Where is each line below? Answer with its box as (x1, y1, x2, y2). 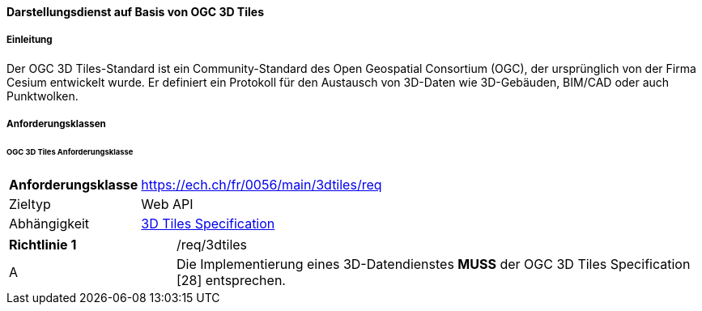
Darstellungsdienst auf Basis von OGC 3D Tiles (6, 5, 264, 19)
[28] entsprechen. (176, 271, 286, 288)
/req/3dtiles (176, 236, 248, 253)
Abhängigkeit (9, 215, 90, 232)
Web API (141, 195, 194, 212)
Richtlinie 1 (9, 236, 77, 253)
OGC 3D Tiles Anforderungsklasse (6, 147, 134, 157)
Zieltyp (9, 195, 51, 212)
